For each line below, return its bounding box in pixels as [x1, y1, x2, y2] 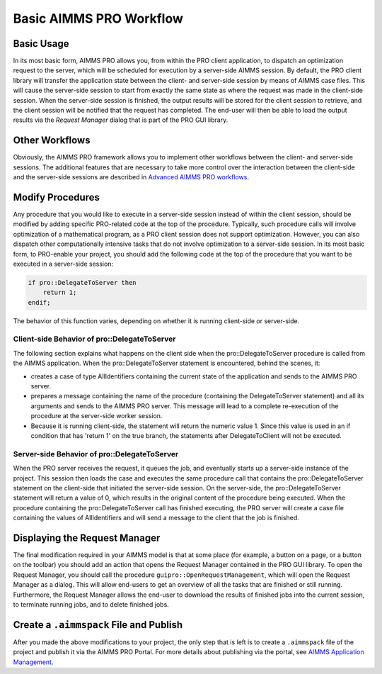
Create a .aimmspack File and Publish [13, 619, 183, 631]
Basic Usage [13, 38, 69, 50]
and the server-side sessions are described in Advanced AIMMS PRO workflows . [13, 173, 249, 181]
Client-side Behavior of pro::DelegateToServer [13, 334, 176, 344]
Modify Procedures [13, 191, 100, 203]
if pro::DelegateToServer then [28, 279, 137, 286]
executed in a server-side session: [13, 259, 113, 268]
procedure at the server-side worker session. [30, 412, 163, 420]
